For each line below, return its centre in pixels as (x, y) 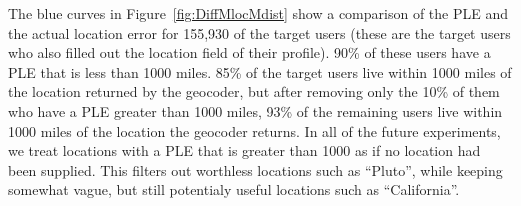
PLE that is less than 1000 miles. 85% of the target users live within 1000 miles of (260, 71)
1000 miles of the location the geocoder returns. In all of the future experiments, (254, 130)
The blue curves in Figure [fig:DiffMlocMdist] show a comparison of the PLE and (258, 13)
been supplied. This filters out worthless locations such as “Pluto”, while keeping (255, 169)
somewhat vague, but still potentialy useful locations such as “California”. (234, 189)
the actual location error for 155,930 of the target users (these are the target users (259, 32)
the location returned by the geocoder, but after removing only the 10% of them (254, 91)
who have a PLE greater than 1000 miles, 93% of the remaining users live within (255, 110)
